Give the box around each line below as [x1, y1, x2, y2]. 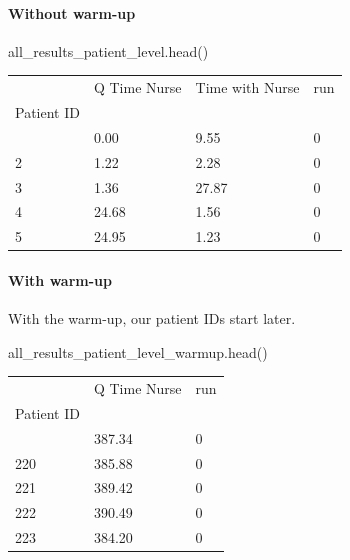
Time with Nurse [195, 77, 300, 98]
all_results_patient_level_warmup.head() [8, 341, 268, 362]
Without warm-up [8, 2, 136, 23]
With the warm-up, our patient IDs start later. [8, 308, 296, 329]
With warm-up [8, 269, 112, 290]
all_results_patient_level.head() [8, 40, 209, 61]
